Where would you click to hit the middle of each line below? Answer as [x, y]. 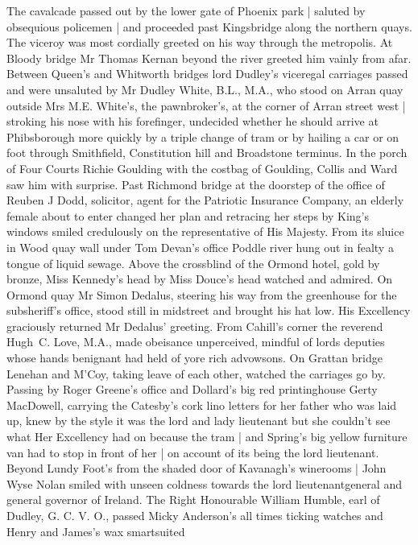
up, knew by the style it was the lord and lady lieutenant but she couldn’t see [199, 421]
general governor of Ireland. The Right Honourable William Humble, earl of [193, 500]
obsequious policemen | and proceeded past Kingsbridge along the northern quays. [209, 26]
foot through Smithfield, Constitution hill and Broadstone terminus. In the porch [207, 153]
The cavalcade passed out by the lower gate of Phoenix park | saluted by [186, 10]
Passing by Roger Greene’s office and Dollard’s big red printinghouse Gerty [192, 389]
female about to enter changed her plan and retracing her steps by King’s [188, 215]
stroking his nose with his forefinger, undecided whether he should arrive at [192, 121]
